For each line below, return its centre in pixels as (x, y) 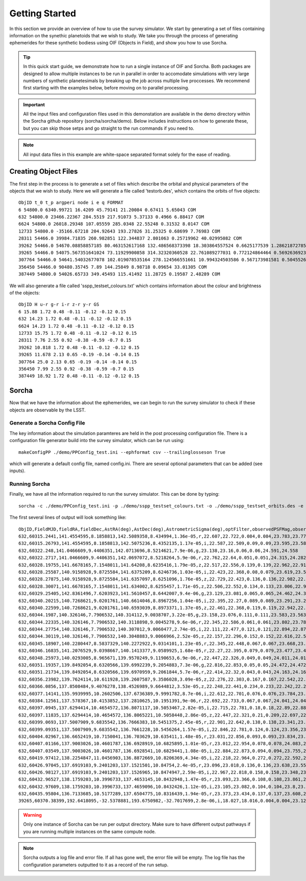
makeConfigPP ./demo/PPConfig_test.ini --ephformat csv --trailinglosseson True (122, 452)
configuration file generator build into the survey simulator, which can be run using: (97, 440)
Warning (32, 815)
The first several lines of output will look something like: (68, 517)
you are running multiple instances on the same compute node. (90, 831)
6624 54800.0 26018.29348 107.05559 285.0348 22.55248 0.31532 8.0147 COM (114, 224)
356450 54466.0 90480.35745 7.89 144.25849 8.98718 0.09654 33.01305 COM (113, 267)
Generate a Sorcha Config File (47, 423)
